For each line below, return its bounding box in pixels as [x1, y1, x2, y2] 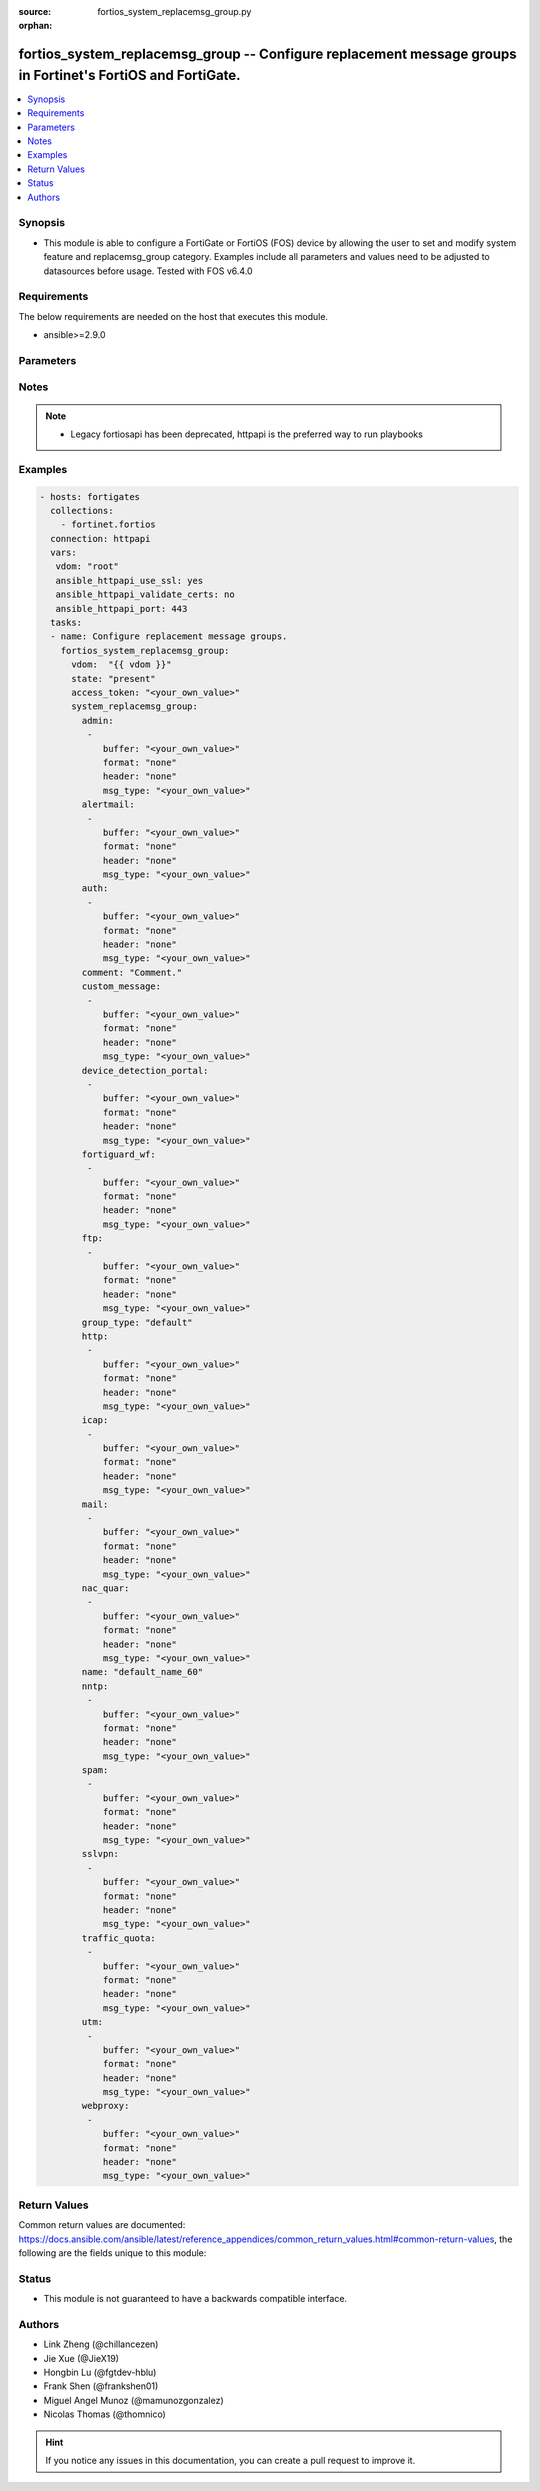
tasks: [50, 617, 83, 629]
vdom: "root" [55, 561, 120, 572]
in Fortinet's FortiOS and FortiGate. [18, 66, 241, 84]
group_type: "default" [81, 1316, 194, 1328]
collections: [50, 505, 114, 516]
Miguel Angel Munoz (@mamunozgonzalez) [43, 2394, 224, 2406]
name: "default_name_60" [81, 1666, 204, 1678]
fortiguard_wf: [81, 1148, 157, 1160]
